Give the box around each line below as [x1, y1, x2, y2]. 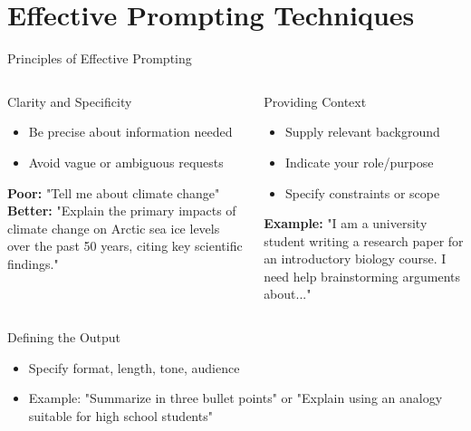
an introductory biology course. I [264, 249, 447, 268]
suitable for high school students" [28, 406, 213, 425]
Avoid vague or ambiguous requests [28, 152, 224, 171]
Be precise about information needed [28, 122, 233, 141]
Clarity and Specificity [7, 91, 132, 110]
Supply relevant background [284, 122, 440, 141]
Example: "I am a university [264, 214, 428, 233]
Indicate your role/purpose [284, 152, 434, 171]
